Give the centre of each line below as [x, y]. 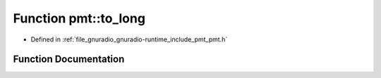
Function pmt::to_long [79, 18]
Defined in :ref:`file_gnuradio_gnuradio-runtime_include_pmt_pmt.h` [129, 39]
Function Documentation [69, 59]
